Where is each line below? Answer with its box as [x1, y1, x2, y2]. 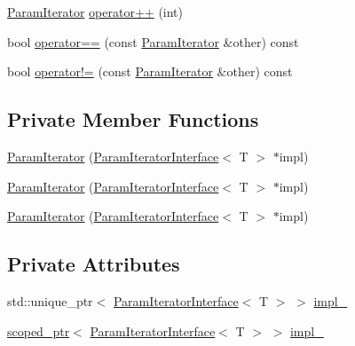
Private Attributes [7, 250, 180, 278]
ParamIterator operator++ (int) [7, 3, 184, 20]
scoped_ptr [7, 321, 70, 340]
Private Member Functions [7, 106, 259, 133]
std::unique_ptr [7, 291, 93, 310]
